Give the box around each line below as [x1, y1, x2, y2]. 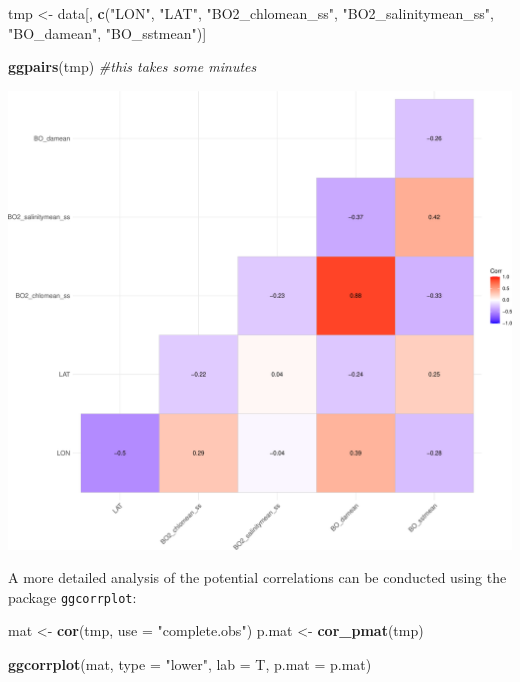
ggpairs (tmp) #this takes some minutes [8, 56, 257, 77]
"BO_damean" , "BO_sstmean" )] [8, 22, 207, 43]
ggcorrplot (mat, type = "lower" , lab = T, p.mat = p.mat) [8, 653, 372, 674]
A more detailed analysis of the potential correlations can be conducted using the [8, 567, 507, 588]
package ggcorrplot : [8, 586, 137, 607]
